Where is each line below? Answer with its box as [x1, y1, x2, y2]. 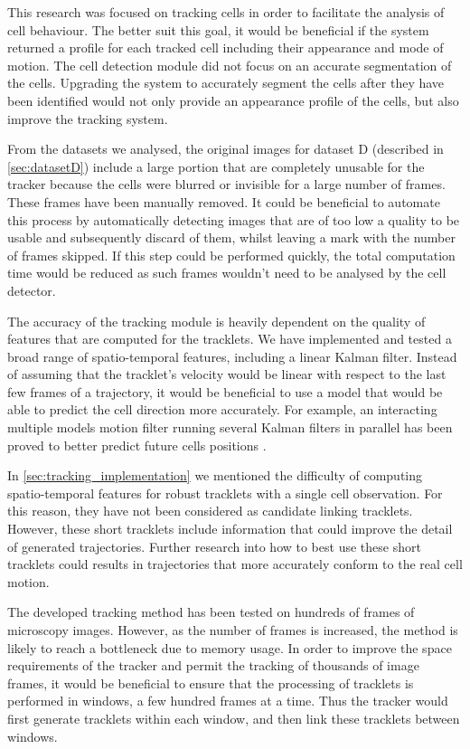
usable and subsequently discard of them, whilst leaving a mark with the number [7, 228, 456, 247]
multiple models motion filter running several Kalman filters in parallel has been [7, 418, 453, 437]
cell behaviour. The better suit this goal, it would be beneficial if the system [7, 20, 429, 39]
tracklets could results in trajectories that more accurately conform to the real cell [7, 555, 463, 574]
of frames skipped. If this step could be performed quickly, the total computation [7, 245, 456, 264]
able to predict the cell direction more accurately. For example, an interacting [7, 400, 437, 419]
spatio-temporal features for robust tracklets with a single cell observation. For [7, 483, 443, 502]
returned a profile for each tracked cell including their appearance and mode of [7, 38, 444, 57]
